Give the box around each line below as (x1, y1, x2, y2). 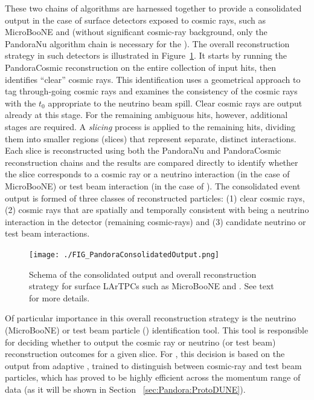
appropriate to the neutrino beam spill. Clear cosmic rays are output (48, 96, 303, 109)
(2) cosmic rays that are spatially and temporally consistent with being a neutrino (5, 203, 309, 216)
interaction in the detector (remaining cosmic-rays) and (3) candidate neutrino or (5, 215, 306, 228)
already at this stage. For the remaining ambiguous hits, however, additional (5, 108, 288, 121)
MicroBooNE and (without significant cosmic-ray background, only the (5, 25, 268, 38)
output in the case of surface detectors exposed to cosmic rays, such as (5, 13, 266, 26)
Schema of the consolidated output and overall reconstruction (29, 267, 257, 280)
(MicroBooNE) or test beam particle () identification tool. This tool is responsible (5, 323, 309, 336)
